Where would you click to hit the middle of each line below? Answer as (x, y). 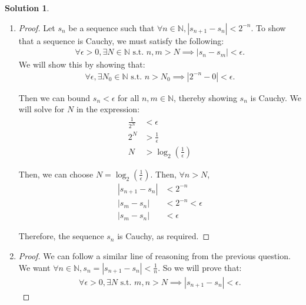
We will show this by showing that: (82, 64)
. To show (268, 27)
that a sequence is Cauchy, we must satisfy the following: (121, 40)
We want (34, 267)
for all (129, 97)
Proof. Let (37, 27)
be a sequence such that (112, 27)
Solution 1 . (27, 8)
